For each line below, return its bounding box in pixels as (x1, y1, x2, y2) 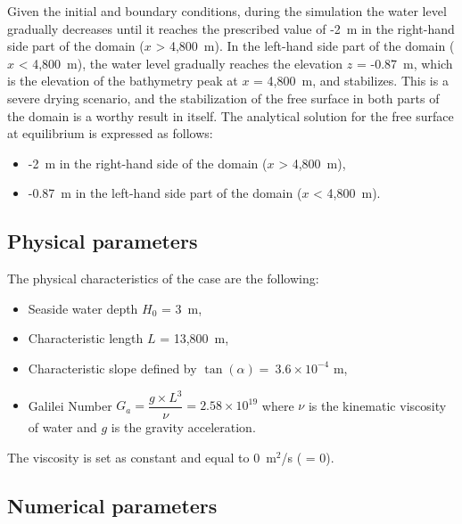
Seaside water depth (28, 299, 138, 317)
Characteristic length (28, 329, 144, 348)
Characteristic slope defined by (28, 358, 197, 377)
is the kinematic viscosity (308, 396, 447, 414)
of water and (28, 418, 97, 437)
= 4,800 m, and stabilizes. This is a (253, 71, 449, 90)
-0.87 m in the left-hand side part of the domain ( (28, 184, 302, 202)
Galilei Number (28, 396, 112, 414)
